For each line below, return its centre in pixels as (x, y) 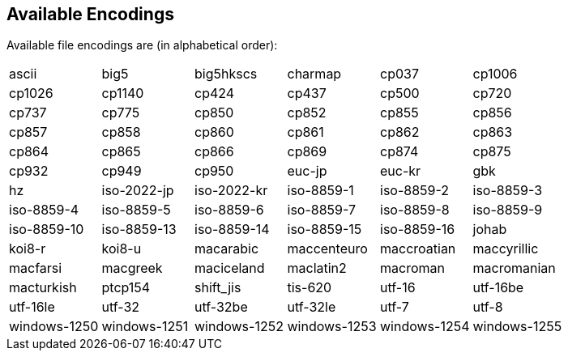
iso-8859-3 (508, 191)
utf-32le (312, 307)
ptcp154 (126, 288)
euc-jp (307, 171)
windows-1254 (425, 327)
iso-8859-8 (415, 210)
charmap (314, 74)
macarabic (227, 249)
